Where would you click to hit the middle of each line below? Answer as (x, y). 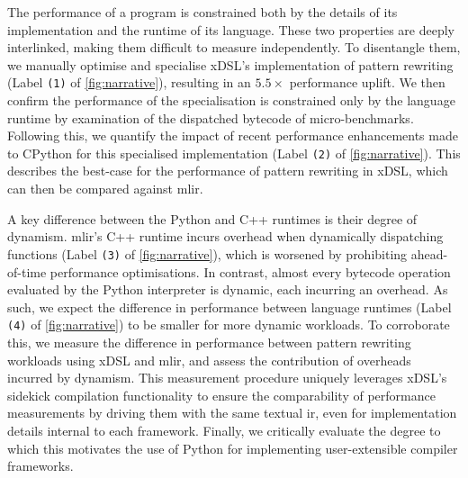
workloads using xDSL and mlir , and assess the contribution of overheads (209, 360)
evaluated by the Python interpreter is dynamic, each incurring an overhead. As (228, 289)
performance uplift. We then (367, 82)
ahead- (429, 253)
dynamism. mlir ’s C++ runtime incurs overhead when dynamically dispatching (225, 236)
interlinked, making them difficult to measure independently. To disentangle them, (234, 47)
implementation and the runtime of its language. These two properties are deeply (231, 29)
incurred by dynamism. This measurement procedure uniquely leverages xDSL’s (227, 378)
